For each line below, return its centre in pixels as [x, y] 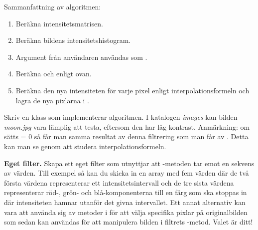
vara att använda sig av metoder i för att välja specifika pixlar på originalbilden [126, 212]
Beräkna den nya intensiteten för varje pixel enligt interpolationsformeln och [132, 90]
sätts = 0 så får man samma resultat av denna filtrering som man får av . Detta [126, 136]
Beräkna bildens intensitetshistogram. [73, 40]
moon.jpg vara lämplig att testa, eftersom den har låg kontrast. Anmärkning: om [127, 126]
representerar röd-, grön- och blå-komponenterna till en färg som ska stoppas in [126, 192]
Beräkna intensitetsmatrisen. [59, 23]
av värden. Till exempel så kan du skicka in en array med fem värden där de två [127, 173]
